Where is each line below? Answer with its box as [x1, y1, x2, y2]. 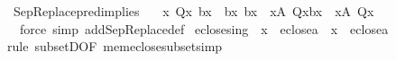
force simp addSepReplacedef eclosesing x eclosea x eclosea [19, 19, 389, 38]
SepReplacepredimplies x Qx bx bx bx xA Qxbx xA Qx [13, 2, 374, 20]
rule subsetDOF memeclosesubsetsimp [7, 37, 223, 56]
